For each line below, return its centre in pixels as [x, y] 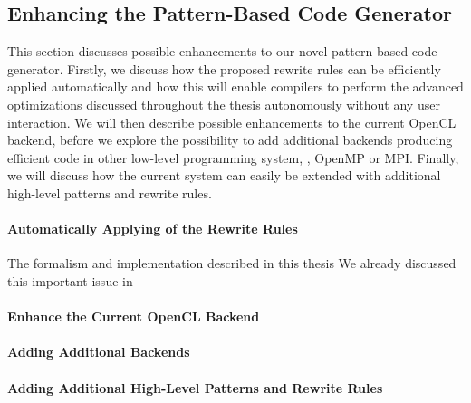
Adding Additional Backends [99, 352]
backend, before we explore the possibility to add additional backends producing [230, 140]
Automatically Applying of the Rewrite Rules [153, 229]
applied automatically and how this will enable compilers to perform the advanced [235, 86]
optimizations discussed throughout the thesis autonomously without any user [224, 104]
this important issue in [70, 280]
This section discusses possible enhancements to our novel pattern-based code [222, 51]
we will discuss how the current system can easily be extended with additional [224, 175]
